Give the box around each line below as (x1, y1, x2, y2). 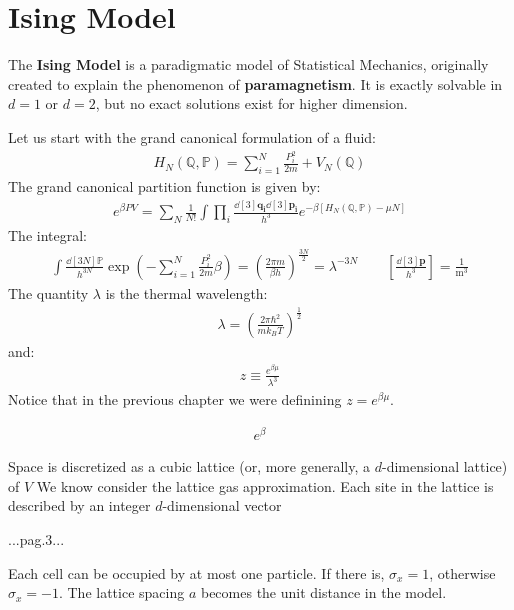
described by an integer (8, 495, 151, 516)
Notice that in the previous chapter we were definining (8, 389, 342, 410)
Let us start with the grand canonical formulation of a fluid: (8, 126, 377, 147)
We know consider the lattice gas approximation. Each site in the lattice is (36, 475, 494, 496)
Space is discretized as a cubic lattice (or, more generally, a (8, 456, 371, 477)
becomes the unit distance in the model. (200, 582, 447, 603)
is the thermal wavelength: (105, 282, 268, 303)
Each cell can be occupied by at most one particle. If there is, (8, 562, 385, 583)
